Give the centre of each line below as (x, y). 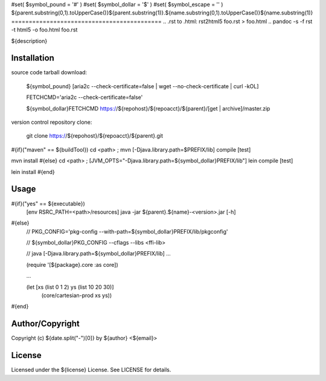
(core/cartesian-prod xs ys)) (76, 295)
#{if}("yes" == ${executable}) (48, 203)
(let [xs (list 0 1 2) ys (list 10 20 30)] (70, 287)
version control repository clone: (52, 122)
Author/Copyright (45, 324)
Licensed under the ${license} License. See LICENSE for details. (91, 370)
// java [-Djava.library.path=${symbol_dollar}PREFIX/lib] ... (99, 254)
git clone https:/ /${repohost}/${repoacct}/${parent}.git (94, 136)
